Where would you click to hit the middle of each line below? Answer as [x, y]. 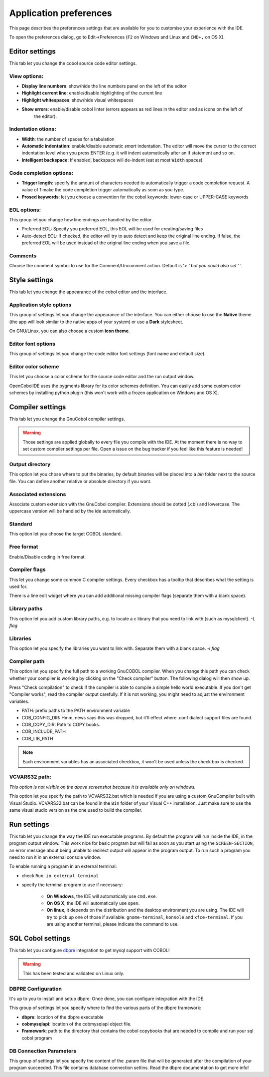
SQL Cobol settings [40, 938]
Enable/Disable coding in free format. [48, 556]
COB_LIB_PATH [37, 738]
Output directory [30, 464]
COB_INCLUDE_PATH [44, 731]
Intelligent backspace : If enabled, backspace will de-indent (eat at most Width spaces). [113, 160]
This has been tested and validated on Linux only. [73, 973]
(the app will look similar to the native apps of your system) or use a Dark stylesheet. [96, 322]
